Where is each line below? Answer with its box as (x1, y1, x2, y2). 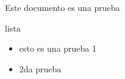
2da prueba (19, 62, 62, 75)
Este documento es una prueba (5, 1, 120, 13)
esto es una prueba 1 (19, 42, 96, 55)
